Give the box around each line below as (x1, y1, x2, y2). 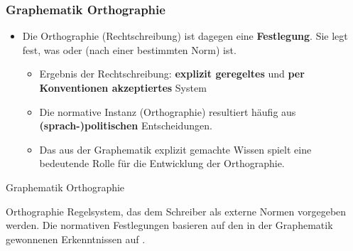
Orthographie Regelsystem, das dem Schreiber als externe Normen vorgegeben (6, 203, 347, 218)
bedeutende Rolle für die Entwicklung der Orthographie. (39, 156, 285, 171)
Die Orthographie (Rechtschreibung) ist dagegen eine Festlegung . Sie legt (22, 28, 348, 43)
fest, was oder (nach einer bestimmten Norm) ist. (22, 42, 237, 57)
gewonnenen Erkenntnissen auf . (6, 231, 146, 246)
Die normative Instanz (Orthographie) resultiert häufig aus (39, 104, 296, 119)
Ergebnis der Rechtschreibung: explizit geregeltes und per (39, 66, 305, 81)
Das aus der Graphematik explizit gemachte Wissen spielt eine (39, 141, 312, 156)
